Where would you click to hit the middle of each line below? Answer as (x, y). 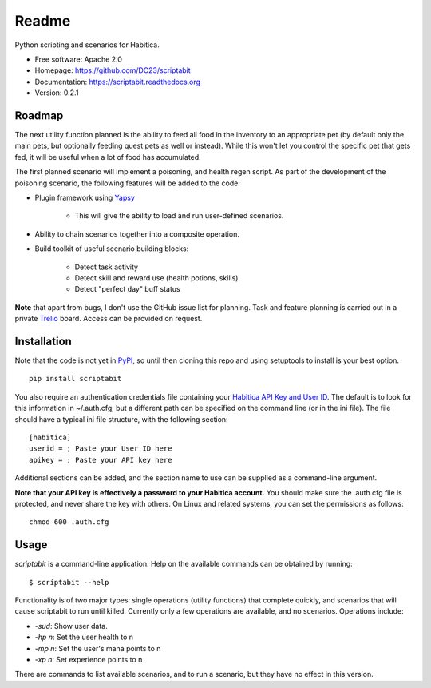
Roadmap (39, 115)
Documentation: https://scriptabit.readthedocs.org (118, 82)
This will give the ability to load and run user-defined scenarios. (179, 216)
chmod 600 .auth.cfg (69, 522)
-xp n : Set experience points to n (89, 659)
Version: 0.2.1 (57, 93)
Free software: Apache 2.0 (79, 59)
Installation (43, 341)
